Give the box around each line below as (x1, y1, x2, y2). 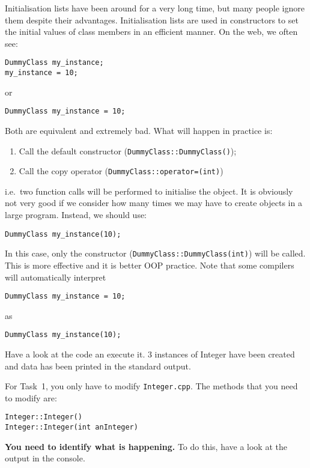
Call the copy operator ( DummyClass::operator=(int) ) (19, 165, 223, 177)
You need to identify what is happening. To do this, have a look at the (5, 440, 287, 452)
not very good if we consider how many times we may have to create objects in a (5, 196, 302, 209)
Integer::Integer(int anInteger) (5, 423, 138, 432)
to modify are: (5, 391, 57, 404)
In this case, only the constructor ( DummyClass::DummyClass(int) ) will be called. (5, 247, 306, 260)
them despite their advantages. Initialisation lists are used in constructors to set (5, 13, 299, 26)
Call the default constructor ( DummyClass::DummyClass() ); (19, 144, 237, 157)
